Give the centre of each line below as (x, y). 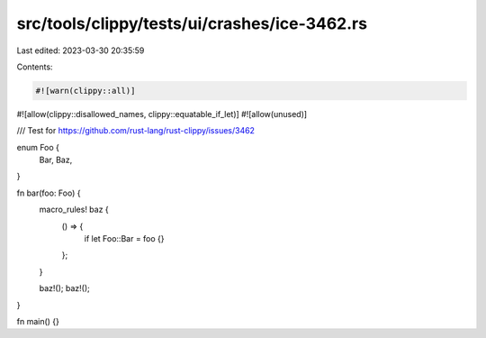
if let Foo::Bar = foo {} (125, 239)
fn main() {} (38, 321)
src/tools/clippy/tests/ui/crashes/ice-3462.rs (192, 23)
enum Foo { (38, 147)
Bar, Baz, (56, 160)
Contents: (35, 67)
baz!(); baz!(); (64, 288)
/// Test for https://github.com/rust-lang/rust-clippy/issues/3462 (136, 131)
